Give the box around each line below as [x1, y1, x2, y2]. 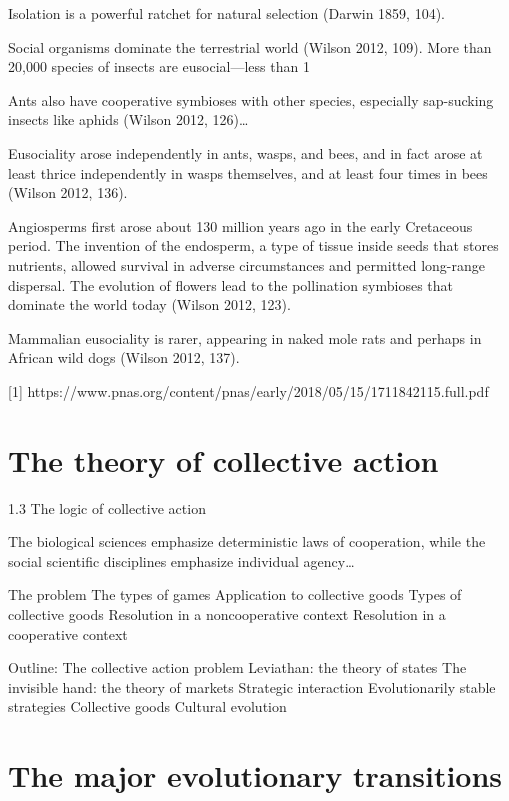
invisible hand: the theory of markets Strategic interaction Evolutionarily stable [8, 676, 496, 697]
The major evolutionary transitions [8, 755, 503, 796]
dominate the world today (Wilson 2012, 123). [8, 294, 291, 315]
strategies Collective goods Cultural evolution [8, 696, 287, 717]
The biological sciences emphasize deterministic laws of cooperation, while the [8, 531, 486, 552]
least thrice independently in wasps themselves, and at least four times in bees [8, 162, 488, 183]
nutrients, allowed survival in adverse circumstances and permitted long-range [8, 254, 486, 275]
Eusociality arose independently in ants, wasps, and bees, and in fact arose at [8, 142, 483, 163]
